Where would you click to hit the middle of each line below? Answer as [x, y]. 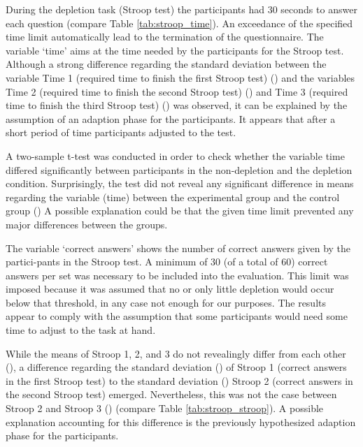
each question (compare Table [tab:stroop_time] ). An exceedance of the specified [179, 23]
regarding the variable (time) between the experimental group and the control [173, 197]
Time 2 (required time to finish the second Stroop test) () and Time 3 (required [177, 91]
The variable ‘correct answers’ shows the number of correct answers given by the [178, 248]
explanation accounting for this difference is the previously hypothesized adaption [181, 422]
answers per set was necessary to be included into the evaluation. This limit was [177, 275]
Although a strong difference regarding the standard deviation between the [166, 64]
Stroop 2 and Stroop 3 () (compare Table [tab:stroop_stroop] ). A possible [165, 408]
